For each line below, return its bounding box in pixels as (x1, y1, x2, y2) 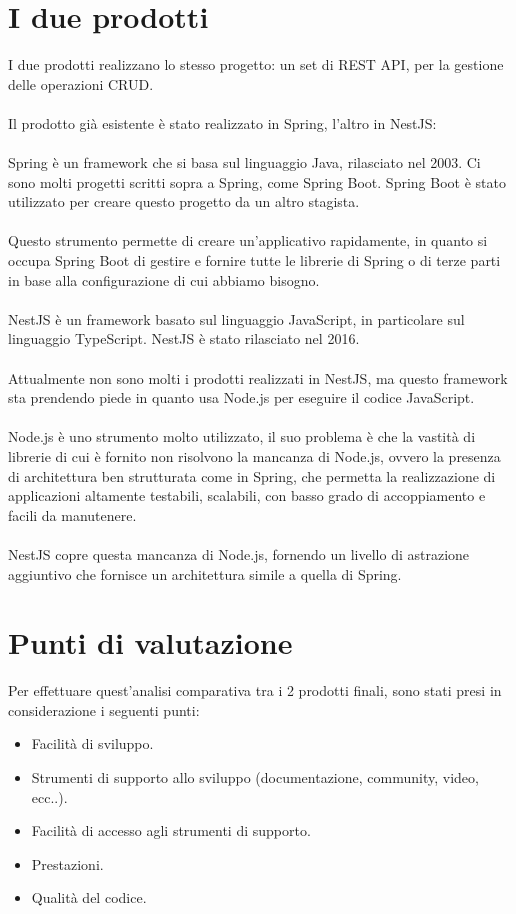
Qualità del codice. (31, 887, 147, 908)
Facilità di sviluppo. (31, 733, 154, 754)
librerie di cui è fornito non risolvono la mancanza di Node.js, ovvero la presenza (8, 446, 501, 466)
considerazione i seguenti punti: (8, 699, 200, 720)
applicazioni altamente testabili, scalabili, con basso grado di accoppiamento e (8, 485, 486, 506)
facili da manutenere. (8, 504, 137, 525)
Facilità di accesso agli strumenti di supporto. (31, 820, 311, 841)
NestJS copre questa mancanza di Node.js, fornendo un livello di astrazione (8, 543, 470, 564)
